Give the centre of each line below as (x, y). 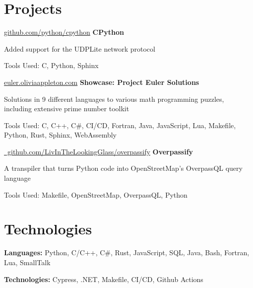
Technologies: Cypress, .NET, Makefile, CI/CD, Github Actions (104, 279)
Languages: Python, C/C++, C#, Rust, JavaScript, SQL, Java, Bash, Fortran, (127, 252)
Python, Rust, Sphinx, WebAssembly (60, 135)
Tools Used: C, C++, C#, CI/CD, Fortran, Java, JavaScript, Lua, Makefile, (120, 125)
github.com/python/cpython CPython (64, 32)
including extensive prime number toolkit (67, 108)
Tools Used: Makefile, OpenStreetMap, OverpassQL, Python (96, 194)
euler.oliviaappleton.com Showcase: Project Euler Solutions (102, 82)
